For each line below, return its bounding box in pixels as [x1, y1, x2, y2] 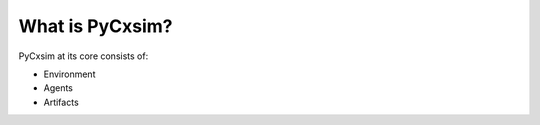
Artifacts [43, 96, 79, 108]
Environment [43, 68, 96, 80]
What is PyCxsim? [18, 15, 173, 37]
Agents [43, 82, 74, 94]
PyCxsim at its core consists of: [18, 50, 149, 62]
